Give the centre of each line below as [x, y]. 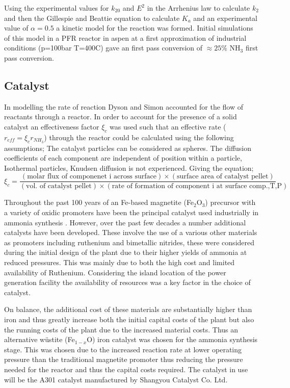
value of [16, 28]
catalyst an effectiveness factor [52, 126]
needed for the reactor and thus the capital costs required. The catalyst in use [126, 369]
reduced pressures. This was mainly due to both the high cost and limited [120, 262]
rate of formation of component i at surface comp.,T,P [197, 186]
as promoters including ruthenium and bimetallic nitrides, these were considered [129, 242]
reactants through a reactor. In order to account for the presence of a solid [121, 117]
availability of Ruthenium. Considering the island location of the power [115, 272]
